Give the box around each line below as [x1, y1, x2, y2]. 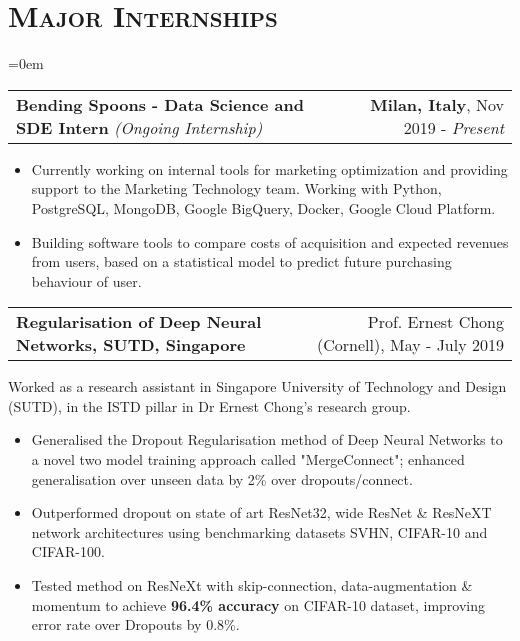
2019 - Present [403, 115, 504, 139]
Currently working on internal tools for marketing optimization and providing [31, 158, 508, 179]
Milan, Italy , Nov [370, 92, 504, 116]
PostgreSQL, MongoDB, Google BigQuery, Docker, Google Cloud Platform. [31, 197, 496, 218]
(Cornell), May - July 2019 [317, 333, 504, 357]
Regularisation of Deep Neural [16, 310, 262, 334]
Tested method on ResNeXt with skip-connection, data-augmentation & [31, 575, 473, 596]
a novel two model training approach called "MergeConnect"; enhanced [31, 449, 465, 470]
